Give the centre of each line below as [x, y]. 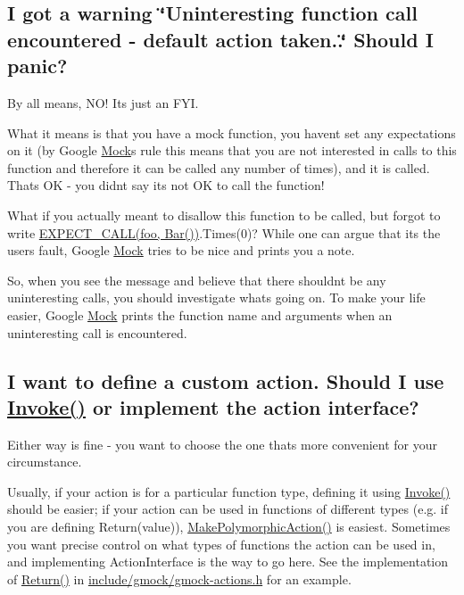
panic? [37, 66]
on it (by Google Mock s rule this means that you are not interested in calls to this [232, 150]
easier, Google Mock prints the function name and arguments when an [200, 314]
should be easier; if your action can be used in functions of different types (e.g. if [228, 509]
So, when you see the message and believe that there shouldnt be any [197, 280]
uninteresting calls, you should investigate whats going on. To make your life [216, 297]
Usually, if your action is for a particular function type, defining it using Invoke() [229, 491]
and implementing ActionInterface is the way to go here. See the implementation [228, 562]
